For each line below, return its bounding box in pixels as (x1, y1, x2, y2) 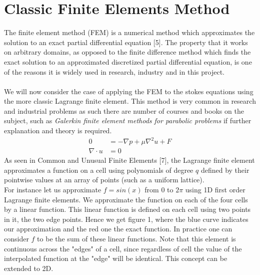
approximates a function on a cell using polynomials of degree (4, 164, 193, 175)
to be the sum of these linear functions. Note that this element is (37, 233, 236, 243)
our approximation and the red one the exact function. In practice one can (4, 223, 232, 234)
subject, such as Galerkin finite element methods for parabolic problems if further (4, 115, 251, 126)
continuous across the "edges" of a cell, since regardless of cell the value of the (4, 243, 242, 253)
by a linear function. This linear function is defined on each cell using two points (4, 204, 251, 214)
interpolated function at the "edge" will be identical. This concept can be (4, 253, 227, 263)
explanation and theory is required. (4, 125, 112, 136)
